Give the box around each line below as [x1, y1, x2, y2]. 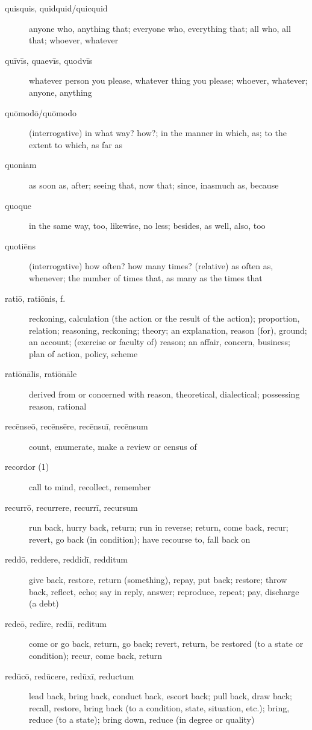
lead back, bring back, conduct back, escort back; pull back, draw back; [29, 690, 292, 702]
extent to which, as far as [29, 138, 122, 151]
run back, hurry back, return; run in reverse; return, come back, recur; [29, 521, 289, 534]
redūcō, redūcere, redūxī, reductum [5, 669, 134, 682]
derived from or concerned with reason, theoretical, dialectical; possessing [29, 388, 300, 401]
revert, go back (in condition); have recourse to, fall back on [29, 532, 251, 545]
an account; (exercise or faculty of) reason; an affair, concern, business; [29, 335, 290, 348]
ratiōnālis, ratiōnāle [5, 367, 77, 380]
